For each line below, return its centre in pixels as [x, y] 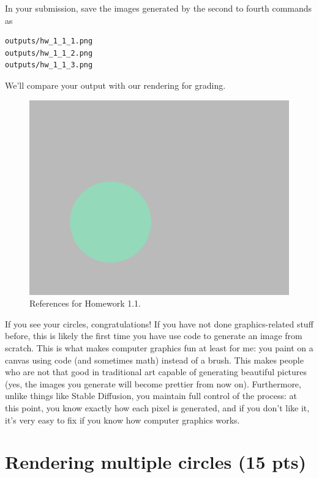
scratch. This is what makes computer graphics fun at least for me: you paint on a [159, 347]
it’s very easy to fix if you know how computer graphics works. [122, 420]
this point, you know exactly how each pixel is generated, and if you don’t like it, [157, 407]
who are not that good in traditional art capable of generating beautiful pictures [156, 372]
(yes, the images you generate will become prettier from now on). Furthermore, [153, 383]
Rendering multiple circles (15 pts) [156, 462]
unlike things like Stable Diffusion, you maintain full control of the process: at [151, 396]
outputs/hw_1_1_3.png [49, 65]
